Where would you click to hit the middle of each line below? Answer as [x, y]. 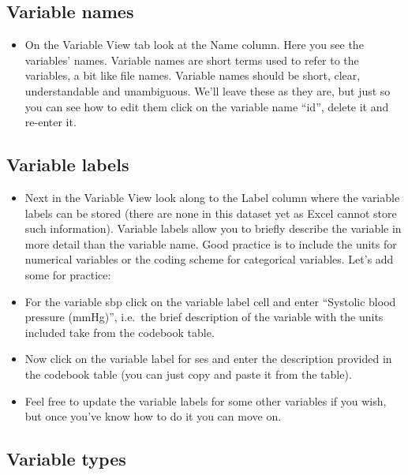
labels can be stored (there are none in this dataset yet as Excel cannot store [211, 213]
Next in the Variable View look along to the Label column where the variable [212, 197]
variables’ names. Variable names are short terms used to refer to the [192, 60]
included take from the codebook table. [120, 332]
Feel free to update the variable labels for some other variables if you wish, [206, 400]
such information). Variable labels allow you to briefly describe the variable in [213, 228]
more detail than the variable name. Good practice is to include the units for [211, 243]
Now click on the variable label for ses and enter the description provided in [208, 359]
